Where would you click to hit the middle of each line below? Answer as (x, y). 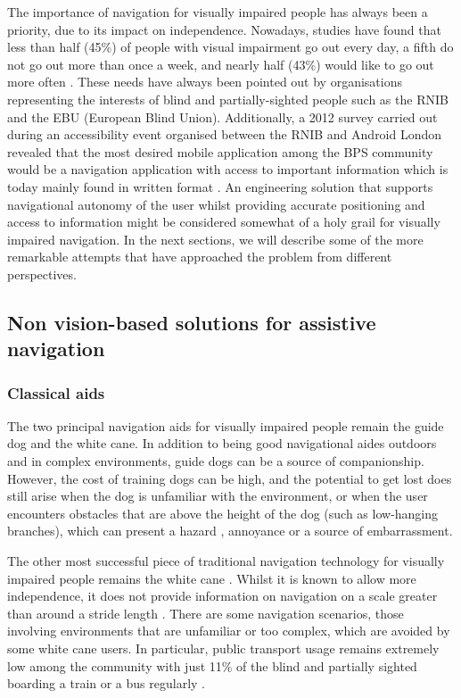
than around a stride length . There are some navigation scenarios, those (206, 613)
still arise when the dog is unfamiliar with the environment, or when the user (218, 496)
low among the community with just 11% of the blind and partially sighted (212, 665)
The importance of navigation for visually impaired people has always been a (218, 12)
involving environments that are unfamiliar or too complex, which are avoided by (229, 631)
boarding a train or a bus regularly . (106, 683)
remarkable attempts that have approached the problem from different (200, 257)
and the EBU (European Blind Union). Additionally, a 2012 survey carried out (222, 116)
